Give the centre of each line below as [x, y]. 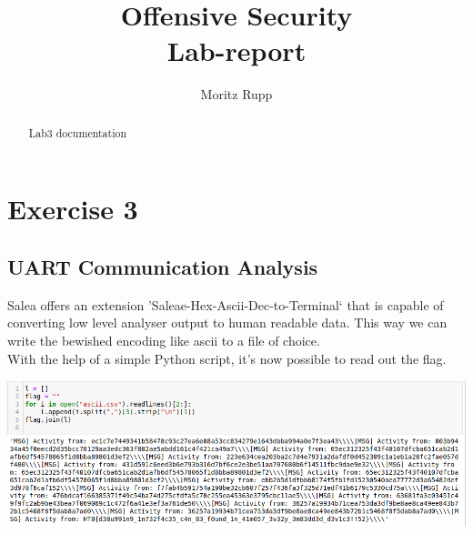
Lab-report [236, 50]
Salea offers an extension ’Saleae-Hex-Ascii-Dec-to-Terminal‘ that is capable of [226, 304]
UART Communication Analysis [163, 266]
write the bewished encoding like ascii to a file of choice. [164, 340]
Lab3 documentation [77, 132]
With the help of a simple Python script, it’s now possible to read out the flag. [227, 358]
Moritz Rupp [236, 94]
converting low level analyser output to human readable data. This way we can [227, 322]
